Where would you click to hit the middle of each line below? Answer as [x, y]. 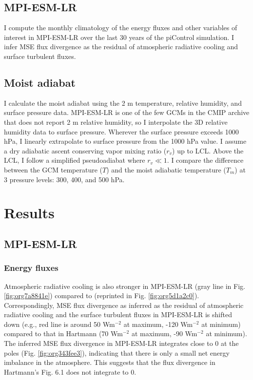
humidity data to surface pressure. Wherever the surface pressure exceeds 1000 [121, 131]
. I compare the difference [205, 160]
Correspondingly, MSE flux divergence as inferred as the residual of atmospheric [124, 305]
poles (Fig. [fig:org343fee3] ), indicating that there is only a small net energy [117, 352]
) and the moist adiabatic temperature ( [166, 169]
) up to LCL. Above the [208, 150]
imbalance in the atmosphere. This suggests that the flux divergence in [110, 362]
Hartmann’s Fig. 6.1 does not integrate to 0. [70, 371]
